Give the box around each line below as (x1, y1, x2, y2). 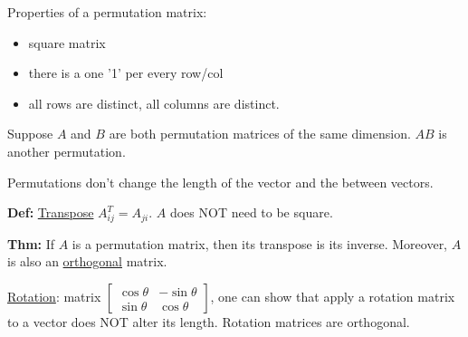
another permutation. (7, 141, 126, 160)
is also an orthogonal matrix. (7, 252, 167, 271)
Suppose (7, 124, 53, 143)
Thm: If (7, 234, 55, 253)
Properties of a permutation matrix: (7, 3, 207, 21)
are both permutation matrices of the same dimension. (109, 124, 411, 143)
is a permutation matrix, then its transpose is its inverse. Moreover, (72, 234, 448, 253)
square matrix (28, 33, 106, 52)
